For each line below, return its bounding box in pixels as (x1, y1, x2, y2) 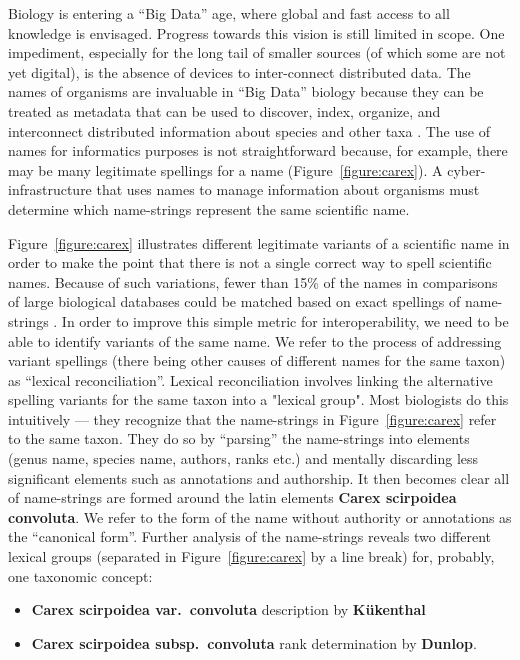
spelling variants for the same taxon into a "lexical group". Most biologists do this (8, 389, 509, 410)
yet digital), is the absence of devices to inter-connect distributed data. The (8, 61, 471, 82)
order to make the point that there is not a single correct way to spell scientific (8, 252, 492, 273)
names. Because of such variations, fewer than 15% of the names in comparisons (8, 271, 498, 292)
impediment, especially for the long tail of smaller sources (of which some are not (8, 42, 506, 63)
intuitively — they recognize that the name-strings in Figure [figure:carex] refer (8, 408, 497, 429)
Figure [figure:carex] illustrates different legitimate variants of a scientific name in (8, 232, 510, 253)
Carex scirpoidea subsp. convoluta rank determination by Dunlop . (31, 632, 477, 653)
